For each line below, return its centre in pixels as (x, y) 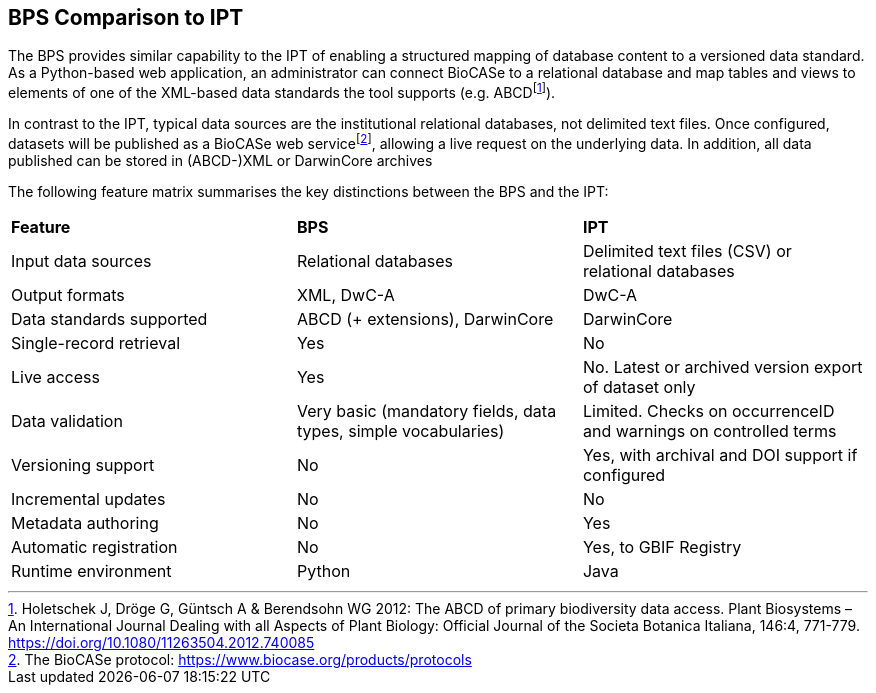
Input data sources (81, 260)
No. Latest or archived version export (722, 366)
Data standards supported (109, 318)
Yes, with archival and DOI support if (720, 454)
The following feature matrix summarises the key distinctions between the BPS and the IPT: (308, 191)
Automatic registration (94, 546)
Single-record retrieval (96, 342)
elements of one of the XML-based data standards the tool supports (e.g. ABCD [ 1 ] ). (282, 91)
